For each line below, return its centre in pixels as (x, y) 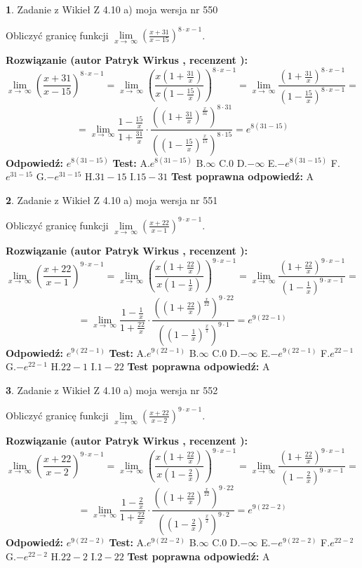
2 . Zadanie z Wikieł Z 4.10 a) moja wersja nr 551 (112, 200)
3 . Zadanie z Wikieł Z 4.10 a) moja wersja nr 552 (112, 390)
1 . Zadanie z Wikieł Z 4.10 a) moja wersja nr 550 (112, 9)
